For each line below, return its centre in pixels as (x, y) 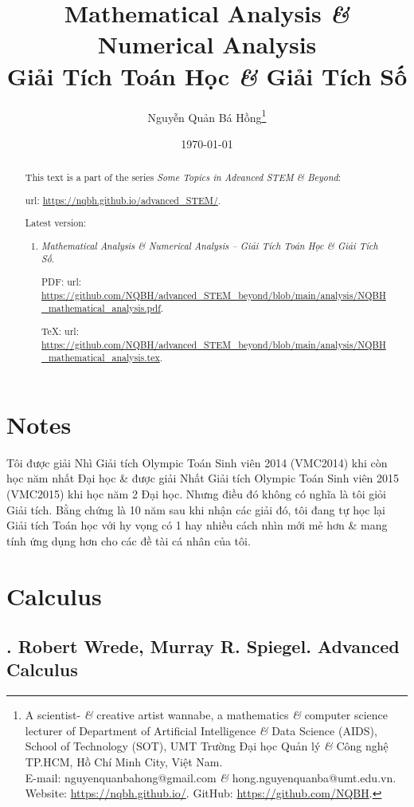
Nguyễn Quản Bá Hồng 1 (207, 116)
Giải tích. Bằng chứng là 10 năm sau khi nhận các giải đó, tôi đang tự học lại (196, 509)
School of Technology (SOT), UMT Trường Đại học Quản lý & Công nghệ (207, 746)
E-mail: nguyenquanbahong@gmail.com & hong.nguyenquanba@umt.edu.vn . (211, 777)
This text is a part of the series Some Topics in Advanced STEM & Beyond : (183, 177)
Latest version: (56, 223)
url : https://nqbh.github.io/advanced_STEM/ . (123, 200)
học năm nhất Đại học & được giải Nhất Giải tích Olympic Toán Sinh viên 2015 (203, 478)
